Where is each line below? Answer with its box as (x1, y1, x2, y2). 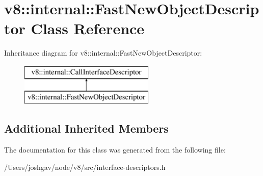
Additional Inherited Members (4, 120, 169, 136)
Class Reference (31, 18, 145, 39)
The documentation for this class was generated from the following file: (4, 144, 226, 155)
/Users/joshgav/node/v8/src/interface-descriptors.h (4, 161, 166, 172)
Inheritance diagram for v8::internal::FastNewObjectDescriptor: (4, 47, 202, 58)
